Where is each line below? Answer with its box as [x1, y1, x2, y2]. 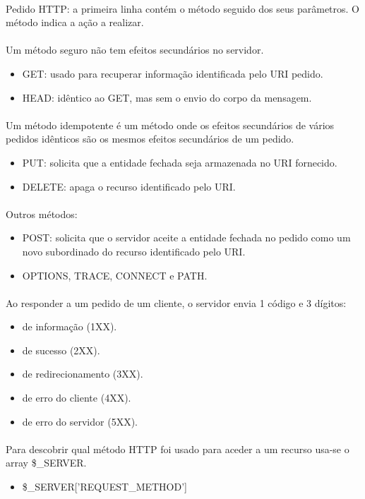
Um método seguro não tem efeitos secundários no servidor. [6, 42, 264, 57]
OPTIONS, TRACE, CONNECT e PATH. [22, 267, 208, 282]
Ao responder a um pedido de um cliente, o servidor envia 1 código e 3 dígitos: [6, 295, 347, 310]
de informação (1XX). [22, 319, 117, 334]
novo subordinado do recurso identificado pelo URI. [22, 244, 246, 258]
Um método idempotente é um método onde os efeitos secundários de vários [6, 117, 335, 132]
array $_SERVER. [6, 455, 87, 470]
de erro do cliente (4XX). [22, 390, 131, 405]
